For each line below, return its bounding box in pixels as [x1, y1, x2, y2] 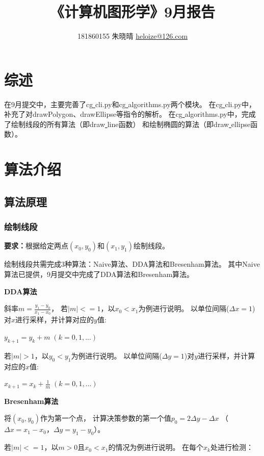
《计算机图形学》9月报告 [49, 1, 216, 22]
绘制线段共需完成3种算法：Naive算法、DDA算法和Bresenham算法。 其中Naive [4, 259, 260, 269]
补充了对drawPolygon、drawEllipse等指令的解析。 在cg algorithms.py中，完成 [4, 109, 256, 119]
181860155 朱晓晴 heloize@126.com [77, 31, 188, 41]
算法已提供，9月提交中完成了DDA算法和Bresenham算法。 [4, 269, 194, 279]
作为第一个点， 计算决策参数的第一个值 [40, 413, 171, 423]
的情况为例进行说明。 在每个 [108, 442, 204, 452]
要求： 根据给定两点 [4, 240, 68, 251]
